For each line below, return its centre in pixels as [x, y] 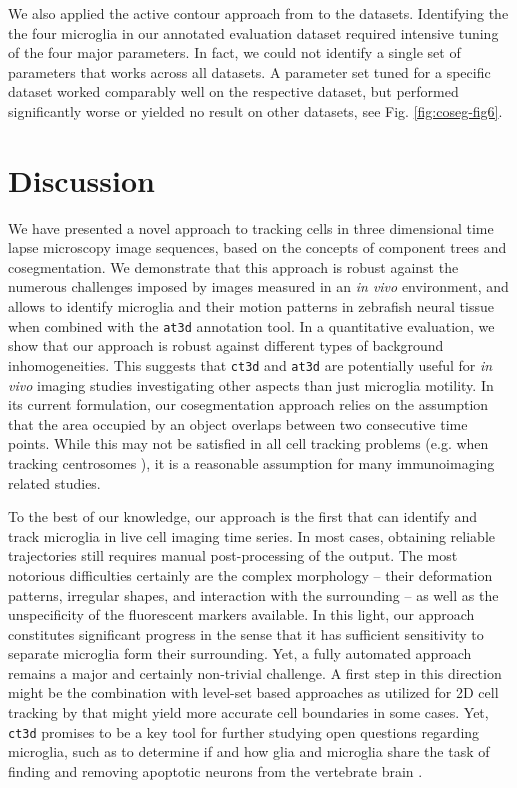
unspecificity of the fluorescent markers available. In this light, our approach [241, 614]
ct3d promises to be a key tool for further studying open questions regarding [244, 731]
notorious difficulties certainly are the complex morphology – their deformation [250, 574]
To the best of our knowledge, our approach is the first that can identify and [243, 516]
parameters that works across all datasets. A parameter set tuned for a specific [249, 71]
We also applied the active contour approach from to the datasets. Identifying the [258, 13]
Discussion [81, 179]
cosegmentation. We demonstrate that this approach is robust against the [233, 266]
